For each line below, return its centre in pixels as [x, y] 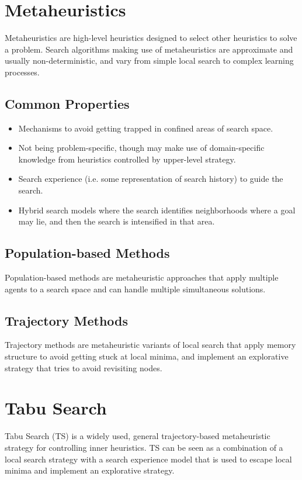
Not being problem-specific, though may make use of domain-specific [141, 148]
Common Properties [67, 103]
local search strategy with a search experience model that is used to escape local [148, 459]
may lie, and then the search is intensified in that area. [117, 221]
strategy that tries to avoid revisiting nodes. [84, 367]
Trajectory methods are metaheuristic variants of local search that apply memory [150, 345]
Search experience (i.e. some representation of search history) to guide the [151, 179]
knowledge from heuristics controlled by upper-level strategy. [127, 159]
